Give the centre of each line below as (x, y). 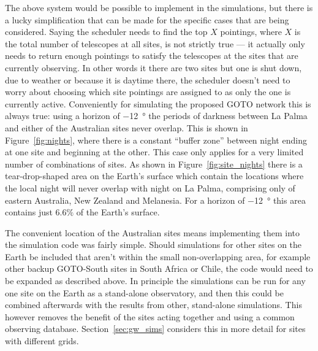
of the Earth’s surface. (118, 212)
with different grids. (42, 341)
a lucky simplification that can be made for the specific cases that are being (147, 19)
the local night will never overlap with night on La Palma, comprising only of (150, 187)
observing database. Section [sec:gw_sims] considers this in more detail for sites (155, 329)
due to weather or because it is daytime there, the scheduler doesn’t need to (148, 79)
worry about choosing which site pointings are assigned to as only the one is (148, 92)
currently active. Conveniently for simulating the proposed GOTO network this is (158, 103)
